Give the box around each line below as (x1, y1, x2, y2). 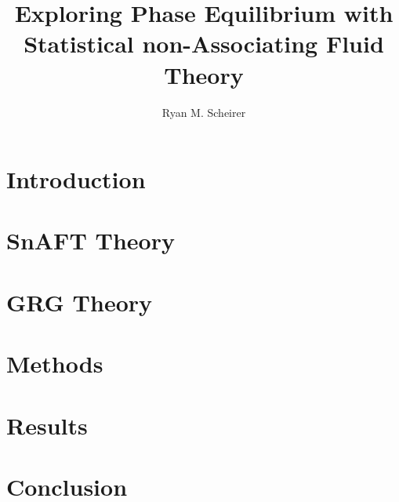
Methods (6, 347, 103, 380)
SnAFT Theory (6, 224, 175, 256)
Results (6, 409, 88, 441)
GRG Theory (6, 286, 153, 318)
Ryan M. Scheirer (161, 104, 246, 120)
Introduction (6, 163, 146, 195)
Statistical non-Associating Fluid (24, 27, 384, 60)
